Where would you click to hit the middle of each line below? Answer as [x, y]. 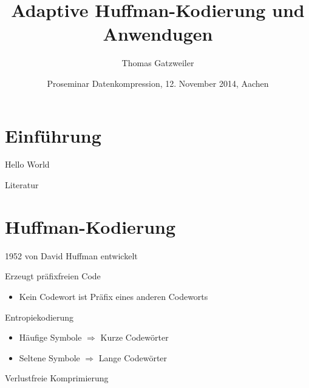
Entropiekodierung [39, 317]
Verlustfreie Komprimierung [57, 378]
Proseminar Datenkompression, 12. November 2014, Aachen [158, 83]
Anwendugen [158, 34]
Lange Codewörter [133, 357]
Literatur [22, 185]
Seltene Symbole [49, 357]
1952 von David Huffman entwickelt [71, 255]
